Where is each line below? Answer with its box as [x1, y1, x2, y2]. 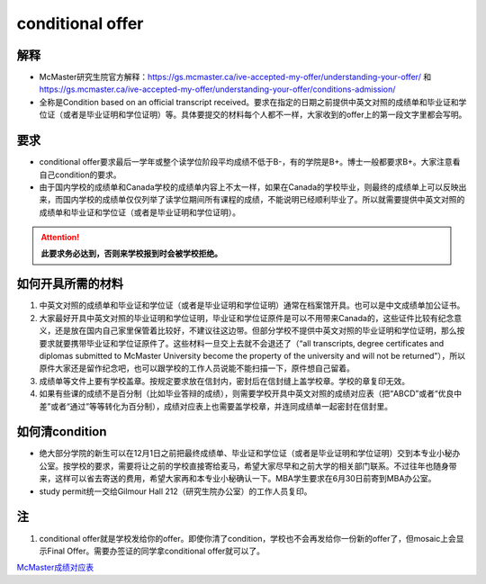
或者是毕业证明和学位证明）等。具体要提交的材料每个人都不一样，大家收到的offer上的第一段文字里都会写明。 [62, 109, 467, 121]
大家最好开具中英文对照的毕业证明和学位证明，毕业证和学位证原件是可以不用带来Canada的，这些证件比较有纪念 [39, 312, 454, 323]
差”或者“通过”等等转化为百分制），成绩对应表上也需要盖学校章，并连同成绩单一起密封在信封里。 [39, 400, 393, 411]
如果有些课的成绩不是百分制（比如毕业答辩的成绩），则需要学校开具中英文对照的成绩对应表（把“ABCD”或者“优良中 [39, 388, 463, 400]
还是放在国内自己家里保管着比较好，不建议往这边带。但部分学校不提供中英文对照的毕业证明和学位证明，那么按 [54, 325, 465, 337]
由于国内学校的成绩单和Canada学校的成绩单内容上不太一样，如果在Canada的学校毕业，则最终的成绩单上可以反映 [39, 181, 459, 193]
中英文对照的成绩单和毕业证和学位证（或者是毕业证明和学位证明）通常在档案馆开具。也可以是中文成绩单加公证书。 [39, 300, 465, 310]
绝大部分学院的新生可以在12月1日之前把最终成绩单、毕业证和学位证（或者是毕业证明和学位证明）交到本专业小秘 [39, 448, 453, 459]
